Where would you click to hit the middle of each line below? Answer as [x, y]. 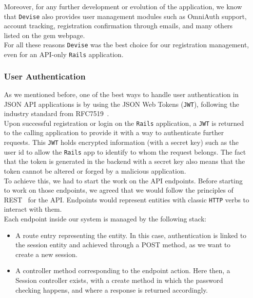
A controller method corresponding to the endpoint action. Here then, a [123, 270]
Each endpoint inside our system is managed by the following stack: [105, 219]
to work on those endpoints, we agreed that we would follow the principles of [119, 190]
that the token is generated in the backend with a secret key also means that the [125, 161]
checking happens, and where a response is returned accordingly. [112, 289]
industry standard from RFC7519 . [57, 113]
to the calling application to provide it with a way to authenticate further [114, 132]
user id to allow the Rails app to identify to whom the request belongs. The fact [125, 151]
